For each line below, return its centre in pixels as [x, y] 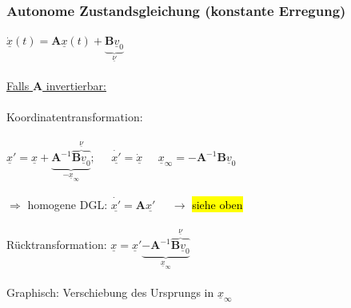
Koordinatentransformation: [75, 117]
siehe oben [217, 204]
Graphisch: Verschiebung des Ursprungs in [110, 292]
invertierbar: [76, 85]
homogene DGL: [68, 204]
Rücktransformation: [57, 245]
